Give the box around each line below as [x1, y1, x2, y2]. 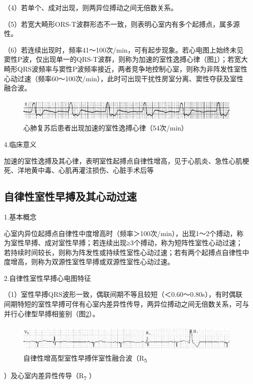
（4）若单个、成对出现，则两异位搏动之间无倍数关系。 [4, 2, 178, 12]
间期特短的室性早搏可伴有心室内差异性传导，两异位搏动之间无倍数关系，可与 [4, 299, 249, 309]
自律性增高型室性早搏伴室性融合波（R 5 [23, 352, 147, 364]
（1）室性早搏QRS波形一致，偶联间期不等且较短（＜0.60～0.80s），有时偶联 [4, 289, 243, 299]
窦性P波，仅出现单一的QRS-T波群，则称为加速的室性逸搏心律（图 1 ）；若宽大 [4, 54, 248, 64]
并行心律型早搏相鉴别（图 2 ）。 [4, 308, 99, 318]
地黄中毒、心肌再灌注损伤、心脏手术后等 [24, 165, 154, 175]
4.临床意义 [4, 139, 36, 149]
